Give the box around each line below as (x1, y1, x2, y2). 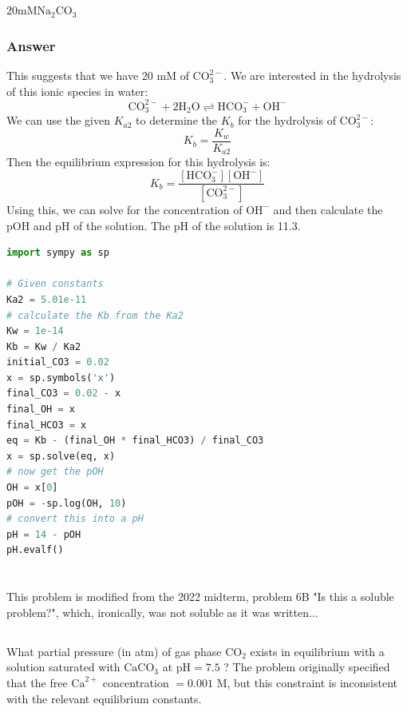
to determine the (136, 112, 217, 129)
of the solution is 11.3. (192, 217, 301, 233)
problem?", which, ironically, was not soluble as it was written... (6, 603, 318, 620)
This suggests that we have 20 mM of (6, 67, 189, 84)
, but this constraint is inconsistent (227, 674, 398, 690)
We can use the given (6, 112, 110, 129)
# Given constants (6, 278, 104, 290)
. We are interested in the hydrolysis (223, 67, 401, 84)
